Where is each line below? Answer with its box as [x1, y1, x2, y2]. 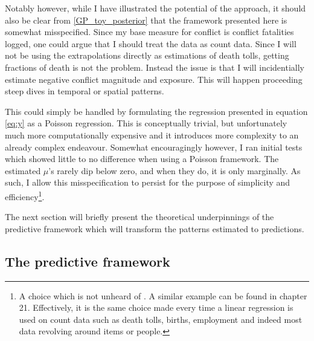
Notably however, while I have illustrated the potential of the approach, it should [5, 2, 306, 14]
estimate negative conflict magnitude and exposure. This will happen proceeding [5, 73, 303, 85]
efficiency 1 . [5, 188, 45, 203]
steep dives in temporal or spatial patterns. [5, 85, 164, 97]
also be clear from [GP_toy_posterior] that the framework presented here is [5, 13, 287, 26]
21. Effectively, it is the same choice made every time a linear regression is [19, 301, 293, 314]
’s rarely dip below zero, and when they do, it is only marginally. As [48, 164, 301, 177]
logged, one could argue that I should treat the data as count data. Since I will [5, 37, 296, 50]
